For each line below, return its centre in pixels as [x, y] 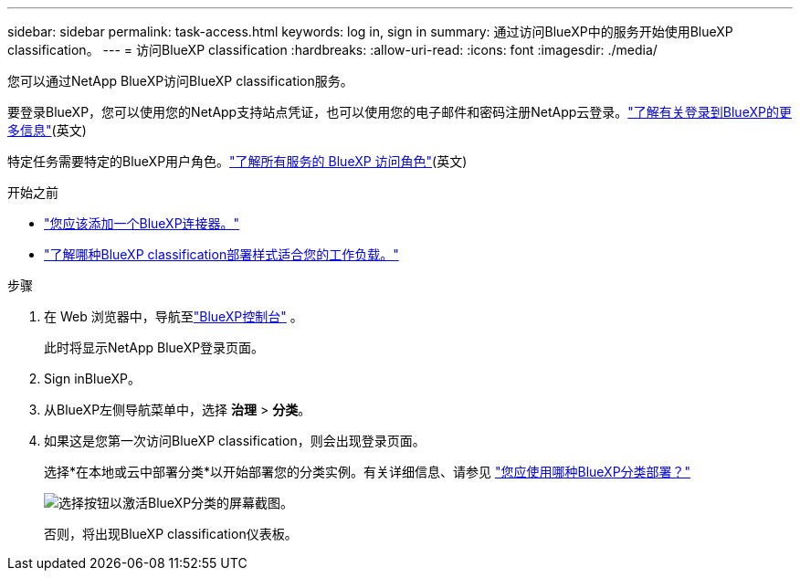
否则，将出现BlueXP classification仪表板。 [171, 534]
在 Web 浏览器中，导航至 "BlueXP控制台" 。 [174, 316]
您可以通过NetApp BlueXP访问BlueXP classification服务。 [180, 81]
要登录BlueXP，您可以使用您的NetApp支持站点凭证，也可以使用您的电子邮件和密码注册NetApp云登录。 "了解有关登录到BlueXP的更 [400, 112]
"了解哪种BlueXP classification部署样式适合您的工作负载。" [221, 254]
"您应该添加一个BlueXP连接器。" [142, 223]
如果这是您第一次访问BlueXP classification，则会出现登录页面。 [235, 441]
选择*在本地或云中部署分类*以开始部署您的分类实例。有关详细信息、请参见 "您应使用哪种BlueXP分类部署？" [368, 472]
